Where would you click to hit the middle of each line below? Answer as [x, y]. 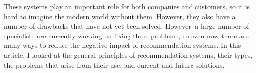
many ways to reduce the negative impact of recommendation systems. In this [123, 45]
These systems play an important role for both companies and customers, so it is [127, 6]
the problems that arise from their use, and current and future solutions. [114, 64]
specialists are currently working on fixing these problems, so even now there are [126, 35]
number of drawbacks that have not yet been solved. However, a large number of [127, 26]
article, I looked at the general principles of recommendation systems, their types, [128, 55]
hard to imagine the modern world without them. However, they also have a [120, 16]
